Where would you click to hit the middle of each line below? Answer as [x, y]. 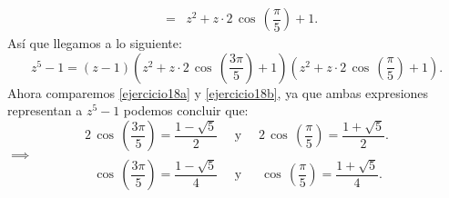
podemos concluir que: [186, 110]
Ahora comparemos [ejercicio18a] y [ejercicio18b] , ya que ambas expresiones [218, 92]
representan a [45, 110]
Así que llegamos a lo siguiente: [95, 43]
